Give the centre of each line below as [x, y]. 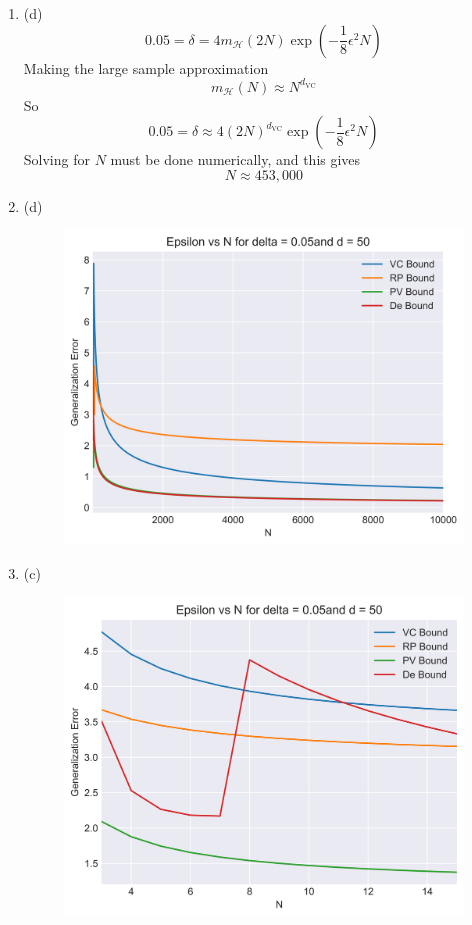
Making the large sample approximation [146, 67]
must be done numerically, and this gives [235, 159]
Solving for [56, 159]
